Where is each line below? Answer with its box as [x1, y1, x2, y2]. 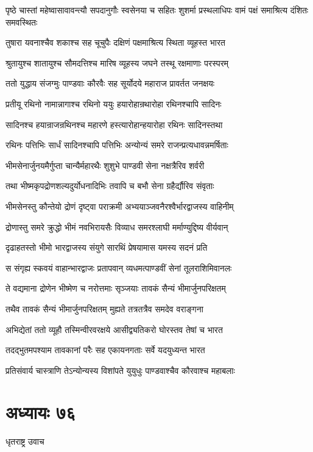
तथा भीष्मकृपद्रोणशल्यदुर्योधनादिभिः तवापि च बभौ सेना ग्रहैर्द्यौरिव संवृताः [5, 179, 214, 192]
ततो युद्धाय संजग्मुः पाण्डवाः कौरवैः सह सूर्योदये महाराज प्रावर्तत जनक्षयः [5, 77, 215, 90]
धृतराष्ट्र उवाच [5, 435, 44, 448]
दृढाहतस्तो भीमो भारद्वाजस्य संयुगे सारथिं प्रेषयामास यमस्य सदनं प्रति [5, 241, 208, 254]
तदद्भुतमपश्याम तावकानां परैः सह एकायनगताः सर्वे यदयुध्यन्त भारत [5, 343, 205, 356]
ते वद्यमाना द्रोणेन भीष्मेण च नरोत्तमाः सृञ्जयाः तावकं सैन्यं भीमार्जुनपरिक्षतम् [5, 282, 226, 295]
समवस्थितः [5, 15, 38, 28]
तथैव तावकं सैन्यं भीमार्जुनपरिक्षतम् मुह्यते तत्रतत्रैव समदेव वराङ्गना [5, 302, 203, 315]
